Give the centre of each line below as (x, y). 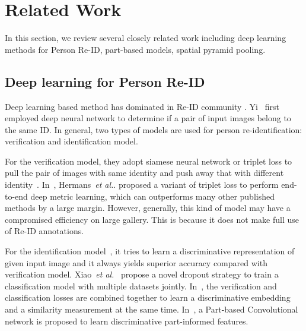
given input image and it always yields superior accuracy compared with (136, 262)
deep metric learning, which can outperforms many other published (152, 196)
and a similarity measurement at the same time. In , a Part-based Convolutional (152, 309)
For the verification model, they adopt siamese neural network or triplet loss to (149, 161)
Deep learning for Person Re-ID (105, 81)
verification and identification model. (71, 141)
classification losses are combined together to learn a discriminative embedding (148, 297)
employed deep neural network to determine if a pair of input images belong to (148, 118)
